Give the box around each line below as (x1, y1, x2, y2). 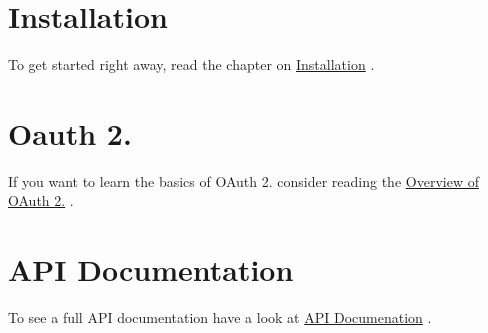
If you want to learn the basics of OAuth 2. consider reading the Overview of (8, 170, 479, 191)
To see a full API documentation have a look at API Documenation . (8, 307, 432, 328)
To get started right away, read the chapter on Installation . (8, 54, 375, 75)
